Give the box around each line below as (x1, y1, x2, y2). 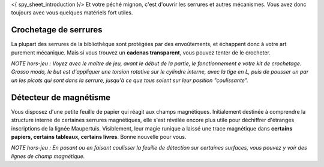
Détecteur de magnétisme (11, 92, 111, 102)
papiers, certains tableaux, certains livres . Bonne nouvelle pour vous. (11, 133, 187, 140)
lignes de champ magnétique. (11, 153, 85, 160)
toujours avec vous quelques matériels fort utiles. (11, 9, 133, 16)
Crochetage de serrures (11, 25, 103, 35)
